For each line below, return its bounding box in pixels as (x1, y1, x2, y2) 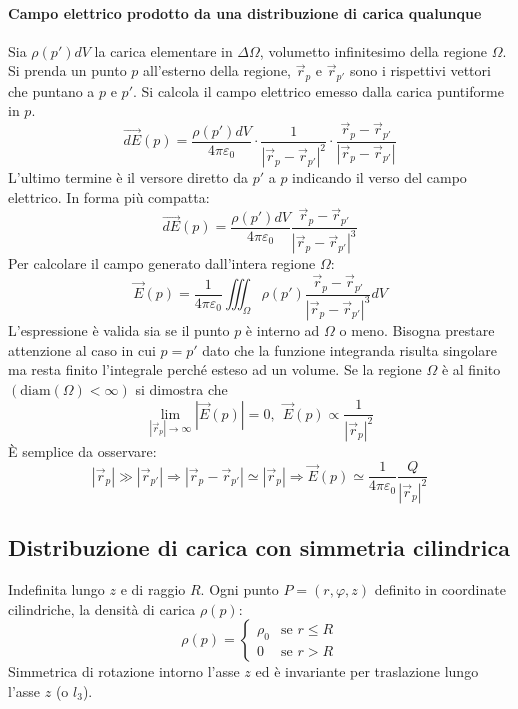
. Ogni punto (200, 578, 279, 599)
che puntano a (8, 80, 95, 101)
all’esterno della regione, (143, 60, 292, 81)
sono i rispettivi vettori (349, 60, 491, 81)
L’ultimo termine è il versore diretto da (8, 167, 248, 188)
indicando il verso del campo (292, 167, 467, 188)
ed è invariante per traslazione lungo (255, 661, 479, 682)
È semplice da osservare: (8, 440, 157, 461)
